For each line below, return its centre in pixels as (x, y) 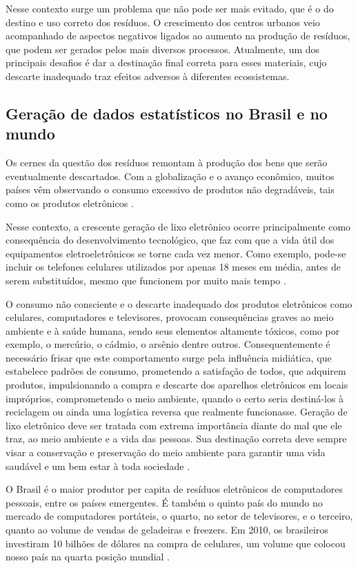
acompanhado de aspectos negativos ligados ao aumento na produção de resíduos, (178, 36)
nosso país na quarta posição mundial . (88, 557)
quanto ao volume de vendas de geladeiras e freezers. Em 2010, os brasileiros (167, 529)
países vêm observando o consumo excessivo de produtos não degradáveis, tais (170, 189)
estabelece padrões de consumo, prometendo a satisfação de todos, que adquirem (176, 371)
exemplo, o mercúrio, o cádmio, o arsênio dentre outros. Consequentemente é (168, 344)
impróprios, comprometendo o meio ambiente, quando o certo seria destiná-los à (175, 398)
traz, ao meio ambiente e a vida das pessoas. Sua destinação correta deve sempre (176, 439)
